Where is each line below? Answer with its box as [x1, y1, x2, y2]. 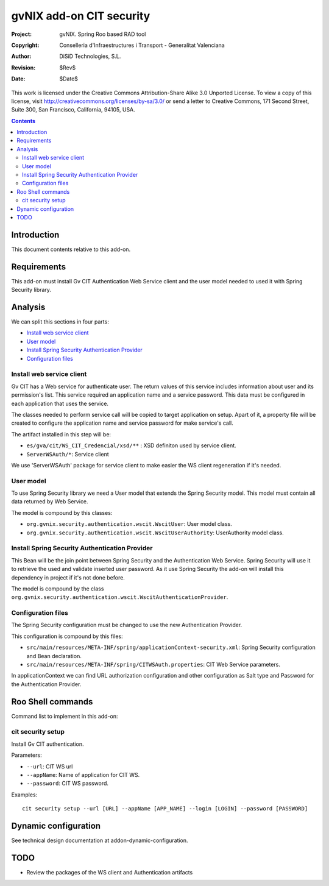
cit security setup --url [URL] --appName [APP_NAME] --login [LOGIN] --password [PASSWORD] [22, 805, 308, 812]
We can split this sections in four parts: [11, 318, 109, 325]
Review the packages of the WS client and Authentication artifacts [26, 869, 193, 876]
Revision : [11, 64, 36, 71]
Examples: [11, 791, 38, 798]
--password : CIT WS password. [26, 780, 109, 787]
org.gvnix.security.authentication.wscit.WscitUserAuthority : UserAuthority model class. [26, 529, 284, 536]
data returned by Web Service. [11, 498, 88, 505]
